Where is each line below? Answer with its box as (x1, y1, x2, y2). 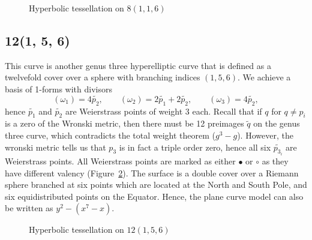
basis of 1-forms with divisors (5, 82, 112, 95)
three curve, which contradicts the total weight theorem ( (5, 128, 215, 141)
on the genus (253, 117, 300, 130)
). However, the (237, 128, 293, 141)
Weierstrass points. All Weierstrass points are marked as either (5, 155, 236, 167)
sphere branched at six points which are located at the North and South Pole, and (5, 178, 307, 191)
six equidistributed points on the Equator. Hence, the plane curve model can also (5, 190, 304, 202)
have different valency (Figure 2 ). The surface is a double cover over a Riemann (5, 166, 299, 179)
